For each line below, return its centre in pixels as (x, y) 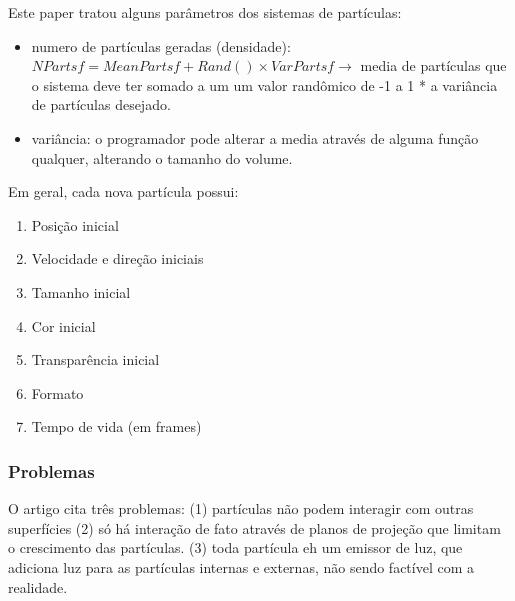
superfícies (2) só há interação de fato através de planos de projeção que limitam (254, 527)
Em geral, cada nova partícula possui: (123, 191)
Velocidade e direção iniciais (117, 258)
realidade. (38, 586)
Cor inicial (63, 325)
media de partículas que (433, 65)
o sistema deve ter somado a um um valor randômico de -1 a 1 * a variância (264, 84)
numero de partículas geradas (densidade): (161, 45)
